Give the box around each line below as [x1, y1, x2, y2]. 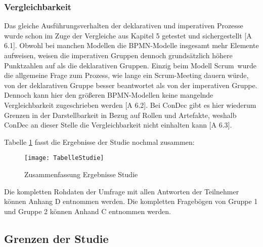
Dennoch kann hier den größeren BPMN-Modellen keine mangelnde [4, 90, 213, 100]
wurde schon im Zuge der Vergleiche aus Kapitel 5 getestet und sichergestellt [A [4, 30, 252, 40]
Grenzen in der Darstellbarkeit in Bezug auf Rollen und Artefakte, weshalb [4, 109, 237, 120]
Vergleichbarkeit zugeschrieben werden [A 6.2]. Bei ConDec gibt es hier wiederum [4, 99, 256, 110]
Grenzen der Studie [4, 230, 109, 246]
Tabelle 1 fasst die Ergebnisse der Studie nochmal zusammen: [4, 136, 195, 147]
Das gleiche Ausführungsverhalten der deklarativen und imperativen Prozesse [4, 20, 243, 31]
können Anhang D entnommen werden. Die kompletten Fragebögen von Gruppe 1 [4, 196, 258, 207]
